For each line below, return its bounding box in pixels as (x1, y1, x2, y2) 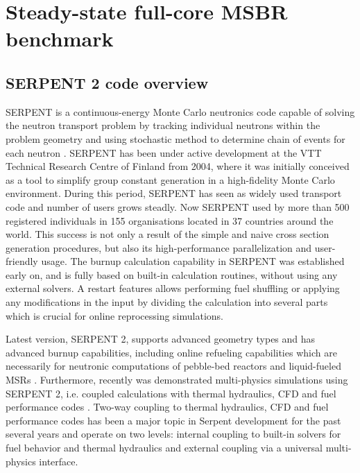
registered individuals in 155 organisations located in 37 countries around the (6, 213, 334, 227)
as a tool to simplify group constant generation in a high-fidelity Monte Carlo (6, 172, 335, 187)
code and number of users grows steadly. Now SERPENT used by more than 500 (6, 199, 350, 214)
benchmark (6, 24, 114, 53)
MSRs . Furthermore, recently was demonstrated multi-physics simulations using (6, 372, 348, 387)
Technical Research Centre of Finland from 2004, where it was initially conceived (6, 159, 350, 173)
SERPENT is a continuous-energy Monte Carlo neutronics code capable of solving (6, 104, 355, 119)
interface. (39, 454, 78, 468)
